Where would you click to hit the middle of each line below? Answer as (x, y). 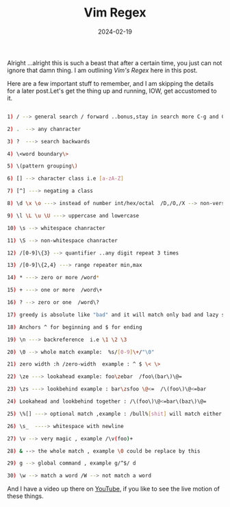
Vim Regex (115, 13)
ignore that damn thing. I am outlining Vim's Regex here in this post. (102, 70)
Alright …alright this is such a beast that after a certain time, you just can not (115, 62)
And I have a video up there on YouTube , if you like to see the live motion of (114, 489)
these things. (26, 496)
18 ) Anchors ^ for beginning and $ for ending (75, 327)
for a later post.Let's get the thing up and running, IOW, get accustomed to (112, 91)
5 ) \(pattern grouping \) (42, 166)
